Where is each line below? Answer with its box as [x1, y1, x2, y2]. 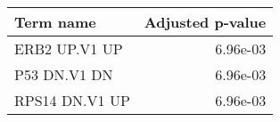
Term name [14, 12, 96, 32]
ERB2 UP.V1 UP [14, 38, 123, 59]
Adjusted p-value [144, 12, 267, 32]
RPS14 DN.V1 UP [14, 90, 130, 110]
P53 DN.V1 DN [14, 64, 113, 85]
